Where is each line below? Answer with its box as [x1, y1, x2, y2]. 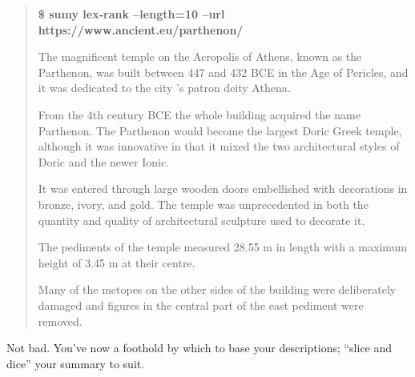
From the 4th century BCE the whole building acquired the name [38, 106, 361, 122]
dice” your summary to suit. [6, 355, 145, 371]
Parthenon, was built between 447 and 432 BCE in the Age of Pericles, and [38, 63, 409, 80]
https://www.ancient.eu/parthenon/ [38, 21, 244, 38]
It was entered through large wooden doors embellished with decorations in [38, 180, 408, 197]
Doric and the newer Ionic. [38, 153, 170, 170]
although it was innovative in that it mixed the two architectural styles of [38, 138, 400, 154]
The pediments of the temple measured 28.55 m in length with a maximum [38, 239, 408, 255]
